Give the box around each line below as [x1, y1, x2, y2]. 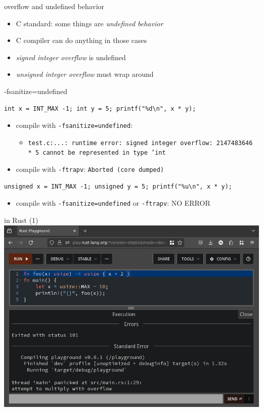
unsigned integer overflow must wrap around [16, 69, 154, 79]
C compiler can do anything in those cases [16, 35, 147, 45]
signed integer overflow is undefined [16, 52, 126, 62]
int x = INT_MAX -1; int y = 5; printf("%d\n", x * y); [4, 105, 196, 112]
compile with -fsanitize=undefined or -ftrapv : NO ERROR [16, 198, 210, 208]
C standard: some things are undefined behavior [16, 18, 163, 28]
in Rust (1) [4, 215, 38, 225]
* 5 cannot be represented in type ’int [28, 149, 166, 157]
